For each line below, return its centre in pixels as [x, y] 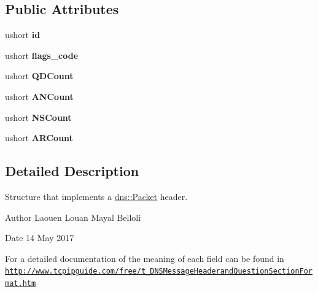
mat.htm [21, 283]
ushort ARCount [39, 138]
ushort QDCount [39, 76]
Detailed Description [72, 171]
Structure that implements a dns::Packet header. [96, 196]
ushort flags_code [42, 55]
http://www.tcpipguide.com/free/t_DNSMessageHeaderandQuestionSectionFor [159, 271]
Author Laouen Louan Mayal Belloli [73, 217]
